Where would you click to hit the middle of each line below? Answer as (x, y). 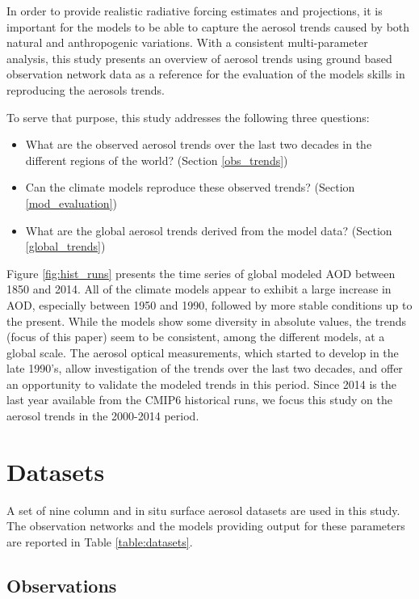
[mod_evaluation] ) (71, 202)
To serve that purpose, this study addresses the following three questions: (188, 117)
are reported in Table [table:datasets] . (100, 541)
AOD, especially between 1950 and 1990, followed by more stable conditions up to (209, 304)
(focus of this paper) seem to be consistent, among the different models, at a (196, 337)
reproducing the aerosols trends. (86, 89)
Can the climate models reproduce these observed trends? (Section (190, 187)
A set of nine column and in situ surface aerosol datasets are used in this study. (203, 510)
